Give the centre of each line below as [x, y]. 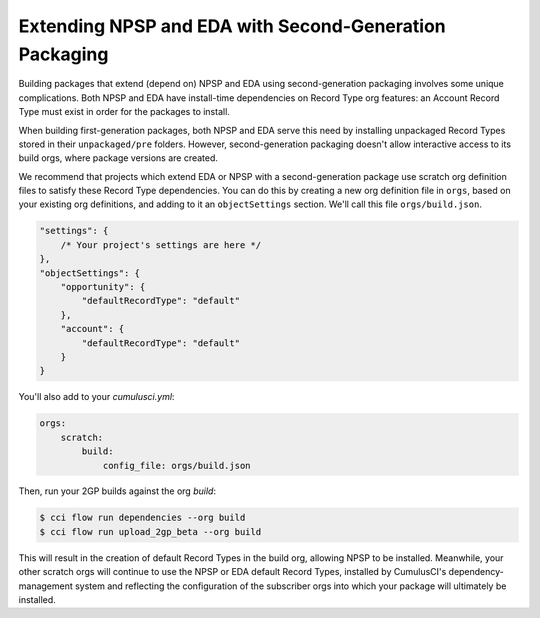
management [46, 586]
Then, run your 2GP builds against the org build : [117, 491]
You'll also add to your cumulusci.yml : [96, 397]
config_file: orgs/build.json [176, 465]
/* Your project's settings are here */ [161, 244]
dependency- [476, 572]
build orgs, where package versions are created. [118, 158]
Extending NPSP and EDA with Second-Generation [232, 26]
